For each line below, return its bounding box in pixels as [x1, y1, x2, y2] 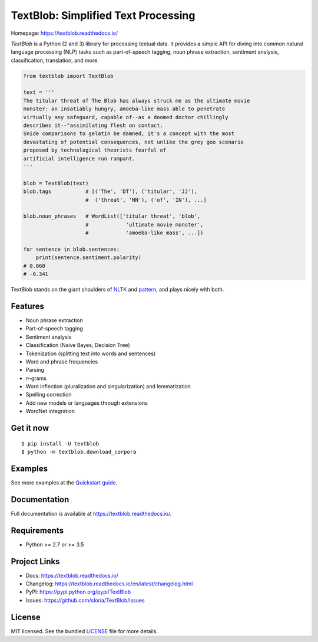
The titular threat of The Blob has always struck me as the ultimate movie [23, 97, 250, 104]
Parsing [25, 366, 44, 374]
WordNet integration [25, 408, 75, 415]
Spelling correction [25, 391, 72, 398]
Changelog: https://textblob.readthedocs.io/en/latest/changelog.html [25, 580, 193, 587]
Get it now [11, 423, 49, 433]
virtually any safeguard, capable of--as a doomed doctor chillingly [23, 114, 228, 120]
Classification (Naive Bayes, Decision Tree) [25, 342, 130, 349]
